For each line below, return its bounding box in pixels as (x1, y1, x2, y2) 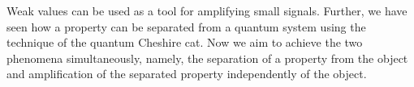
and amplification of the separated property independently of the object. (6, 65, 367, 82)
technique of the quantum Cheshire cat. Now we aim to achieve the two (6, 34, 363, 51)
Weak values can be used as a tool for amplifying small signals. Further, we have (6, 2, 408, 19)
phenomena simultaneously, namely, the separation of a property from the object (6, 49, 408, 66)
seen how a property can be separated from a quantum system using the (6, 18, 366, 35)
